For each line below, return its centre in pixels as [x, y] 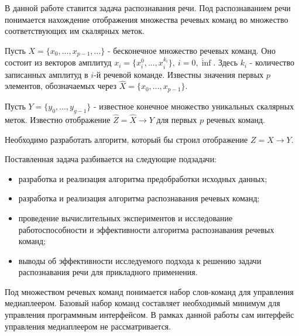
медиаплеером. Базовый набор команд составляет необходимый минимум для [142, 303]
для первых [177, 119]
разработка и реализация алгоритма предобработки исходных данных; [143, 178]
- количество [272, 62]
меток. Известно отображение [58, 119]
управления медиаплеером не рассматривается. [88, 326]
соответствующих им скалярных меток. [75, 31]
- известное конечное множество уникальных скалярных [194, 106]
